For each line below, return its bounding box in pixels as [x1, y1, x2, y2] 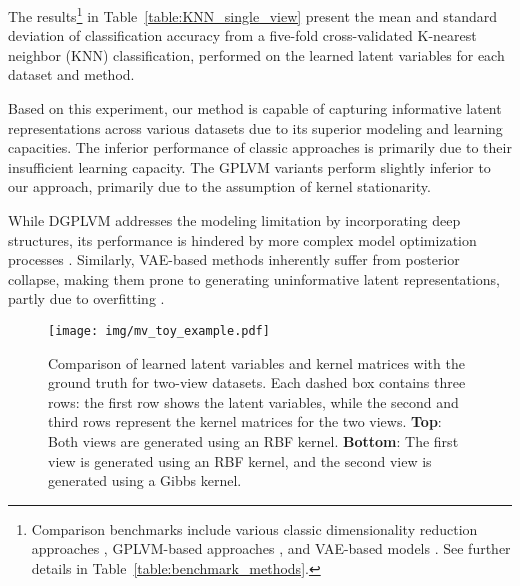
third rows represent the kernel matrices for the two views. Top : [48, 411, 442, 432]
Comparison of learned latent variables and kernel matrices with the [48, 352, 465, 373]
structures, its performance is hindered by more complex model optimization [8, 229, 477, 250]
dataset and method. [8, 64, 135, 85]
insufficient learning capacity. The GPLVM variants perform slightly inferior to [8, 156, 491, 177]
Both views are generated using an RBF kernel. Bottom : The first [48, 431, 459, 451]
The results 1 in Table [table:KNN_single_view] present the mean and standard [8, 3, 498, 26]
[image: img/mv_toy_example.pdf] [48, 323, 270, 338]
